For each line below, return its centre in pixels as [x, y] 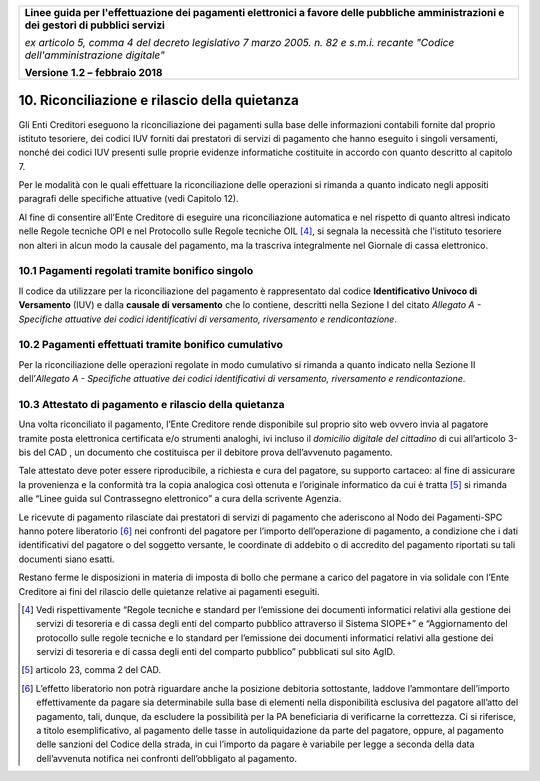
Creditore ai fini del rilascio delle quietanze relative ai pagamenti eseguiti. [169, 591]
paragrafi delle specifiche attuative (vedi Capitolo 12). [128, 199]
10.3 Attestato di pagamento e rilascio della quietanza [151, 404]
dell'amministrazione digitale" [94, 55]
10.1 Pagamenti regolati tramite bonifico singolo [136, 271]
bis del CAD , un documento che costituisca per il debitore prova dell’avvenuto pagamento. [206, 452]
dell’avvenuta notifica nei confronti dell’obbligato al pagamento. [166, 758]
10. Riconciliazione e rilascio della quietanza [158, 100]
